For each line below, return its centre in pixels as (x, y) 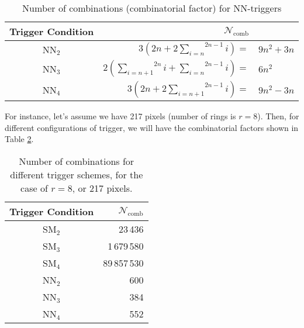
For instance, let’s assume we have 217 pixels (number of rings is (120, 116)
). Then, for (278, 116)
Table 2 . (19, 139)
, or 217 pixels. (102, 188)
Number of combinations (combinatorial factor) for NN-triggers (152, 8)
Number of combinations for (77, 161)
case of (34, 188)
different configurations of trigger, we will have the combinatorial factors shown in (152, 127)
